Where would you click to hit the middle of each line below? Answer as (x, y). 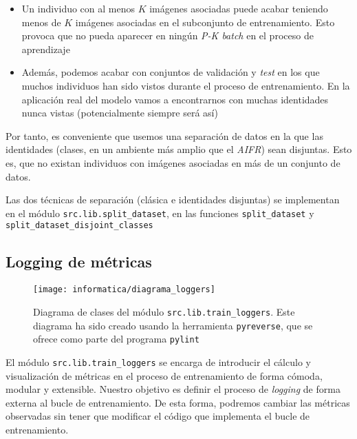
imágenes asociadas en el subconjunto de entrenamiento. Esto (205, 22)
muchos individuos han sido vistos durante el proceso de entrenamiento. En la (186, 85)
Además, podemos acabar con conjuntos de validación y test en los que (171, 72)
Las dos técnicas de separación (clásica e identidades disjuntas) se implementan (173, 200)
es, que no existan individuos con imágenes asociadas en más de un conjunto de (173, 162)
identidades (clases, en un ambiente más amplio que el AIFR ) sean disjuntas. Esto (179, 149)
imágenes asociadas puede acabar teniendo (239, 8)
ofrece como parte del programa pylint (116, 339)
